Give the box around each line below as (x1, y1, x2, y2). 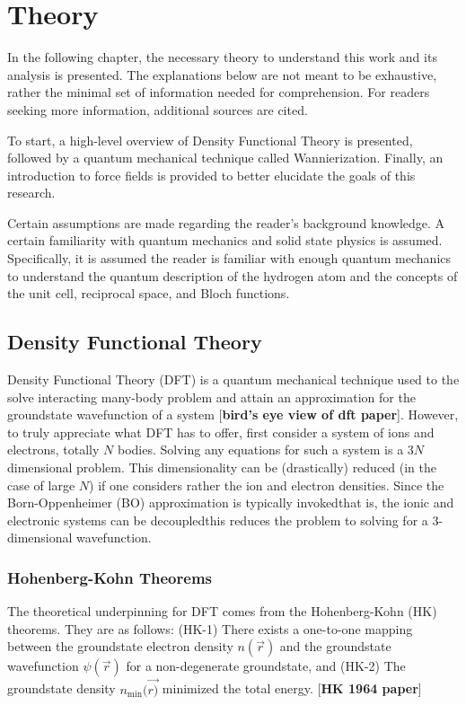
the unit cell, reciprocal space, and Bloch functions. (7, 284, 290, 303)
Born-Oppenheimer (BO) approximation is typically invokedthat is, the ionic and (7, 493, 454, 512)
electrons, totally (7, 440, 100, 459)
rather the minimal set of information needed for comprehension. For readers (7, 83, 430, 101)
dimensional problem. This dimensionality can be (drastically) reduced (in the (7, 458, 437, 477)
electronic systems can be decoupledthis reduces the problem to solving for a (7, 510, 428, 529)
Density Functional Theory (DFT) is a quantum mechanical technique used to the (7, 370, 460, 389)
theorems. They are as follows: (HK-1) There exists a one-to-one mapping (7, 619, 413, 638)
